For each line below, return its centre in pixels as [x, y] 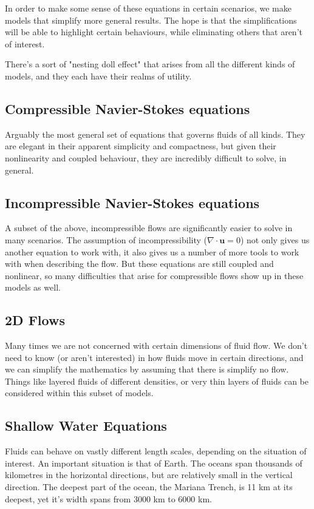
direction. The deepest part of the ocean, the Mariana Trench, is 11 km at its [149, 487]
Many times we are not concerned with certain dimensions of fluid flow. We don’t [156, 346]
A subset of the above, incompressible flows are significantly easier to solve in [149, 228]
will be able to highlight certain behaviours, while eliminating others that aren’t [154, 32]
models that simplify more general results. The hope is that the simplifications [151, 20]
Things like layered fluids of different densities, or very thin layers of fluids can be [157, 381]
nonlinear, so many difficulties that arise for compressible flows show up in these [154, 275]
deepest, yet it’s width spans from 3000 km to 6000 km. [108, 498]
